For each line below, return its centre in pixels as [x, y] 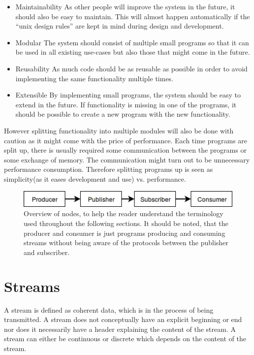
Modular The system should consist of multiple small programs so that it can [132, 42]
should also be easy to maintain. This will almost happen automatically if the [133, 16]
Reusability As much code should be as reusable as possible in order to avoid [131, 68]
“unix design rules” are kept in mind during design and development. [120, 26]
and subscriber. [47, 252]
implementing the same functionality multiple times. [95, 78]
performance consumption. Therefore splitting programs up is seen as [109, 169]
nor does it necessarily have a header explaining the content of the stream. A [120, 329]
